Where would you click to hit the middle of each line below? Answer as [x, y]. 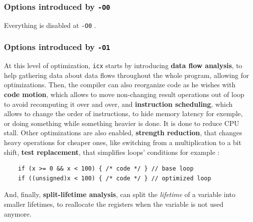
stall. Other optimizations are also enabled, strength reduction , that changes [123, 133]
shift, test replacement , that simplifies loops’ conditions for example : [112, 152]
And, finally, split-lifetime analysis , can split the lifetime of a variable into [120, 194]
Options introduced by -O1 [57, 47]
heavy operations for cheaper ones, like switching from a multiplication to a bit [123, 142]
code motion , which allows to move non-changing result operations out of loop [124, 94]
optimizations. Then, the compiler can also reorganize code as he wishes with [120, 85]
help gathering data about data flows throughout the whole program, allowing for [126, 75]
